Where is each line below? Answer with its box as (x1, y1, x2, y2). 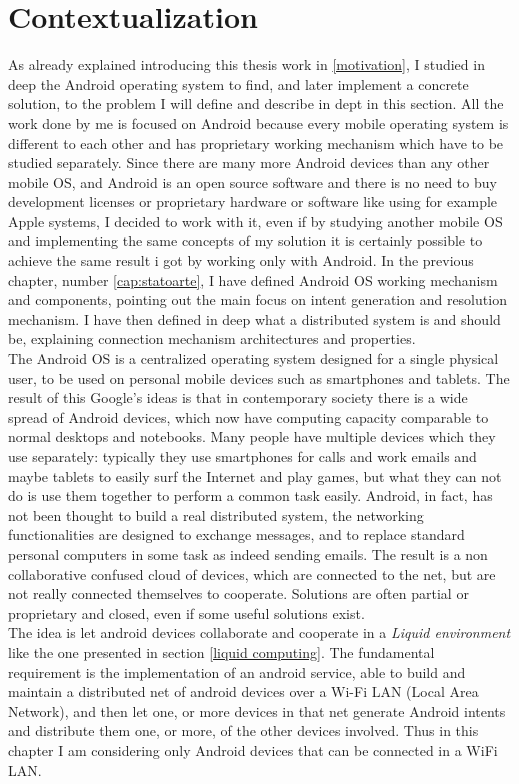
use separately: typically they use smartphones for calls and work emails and (8, 446, 477, 466)
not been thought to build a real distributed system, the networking (8, 504, 424, 525)
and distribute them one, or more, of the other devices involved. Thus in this (8, 720, 479, 741)
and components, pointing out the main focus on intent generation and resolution (8, 289, 507, 310)
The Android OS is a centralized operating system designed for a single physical (8, 348, 499, 369)
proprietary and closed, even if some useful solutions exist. (8, 602, 365, 623)
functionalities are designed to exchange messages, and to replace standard (8, 524, 465, 545)
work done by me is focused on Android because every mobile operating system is (8, 112, 509, 133)
